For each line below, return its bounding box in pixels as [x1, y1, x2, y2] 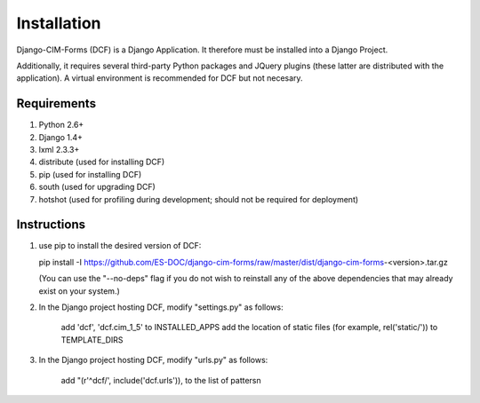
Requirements [16, 96, 97, 111]
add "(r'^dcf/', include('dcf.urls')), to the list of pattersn [60, 375, 261, 385]
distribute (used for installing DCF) [38, 156, 165, 168]
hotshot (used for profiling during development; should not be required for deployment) [38, 194, 359, 204]
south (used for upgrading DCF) [38, 182, 156, 193]
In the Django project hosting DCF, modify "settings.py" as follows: [38, 302, 284, 312]
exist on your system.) [38, 285, 120, 296]
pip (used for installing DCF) [38, 169, 142, 179]
